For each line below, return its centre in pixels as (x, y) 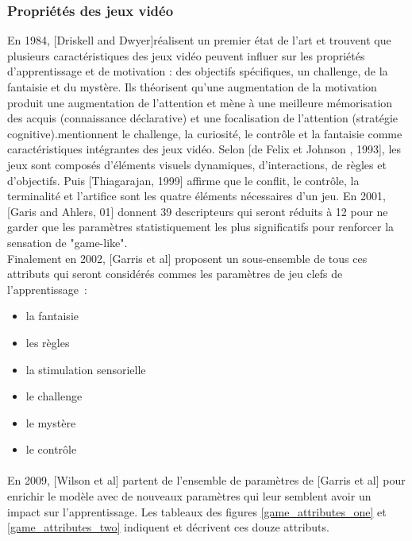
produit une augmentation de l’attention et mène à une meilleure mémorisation (200, 102)
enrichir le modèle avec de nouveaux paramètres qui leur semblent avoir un (189, 496)
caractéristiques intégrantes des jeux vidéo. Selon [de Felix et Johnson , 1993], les (204, 149)
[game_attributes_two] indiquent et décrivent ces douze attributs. (168, 527)
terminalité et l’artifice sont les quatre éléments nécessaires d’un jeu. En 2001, (196, 196)
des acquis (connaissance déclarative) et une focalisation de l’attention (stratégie (203, 118)
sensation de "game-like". (67, 242)
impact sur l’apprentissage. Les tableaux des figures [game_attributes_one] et (197, 511)
